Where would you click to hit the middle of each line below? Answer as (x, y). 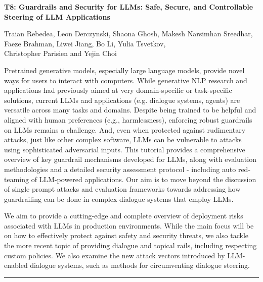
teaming (16, 179)
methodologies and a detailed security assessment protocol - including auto (120, 169)
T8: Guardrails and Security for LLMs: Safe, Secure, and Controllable (129, 7)
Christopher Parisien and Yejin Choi (60, 53)
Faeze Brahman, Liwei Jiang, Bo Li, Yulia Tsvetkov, (85, 43)
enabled (16, 265)
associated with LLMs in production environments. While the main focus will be (129, 225)
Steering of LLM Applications (57, 16)
